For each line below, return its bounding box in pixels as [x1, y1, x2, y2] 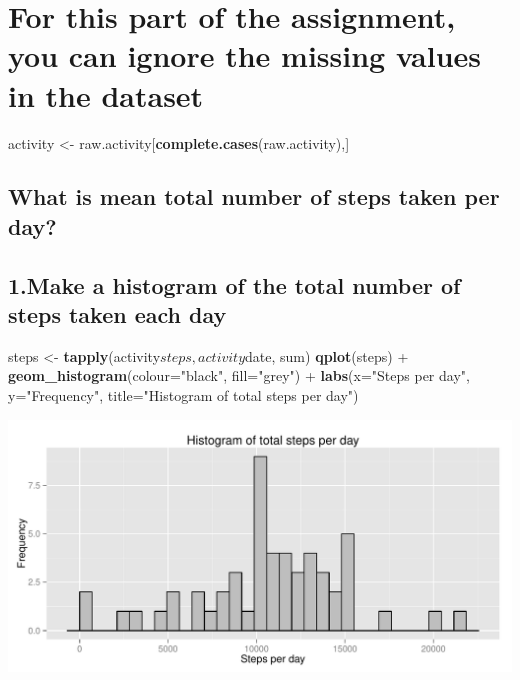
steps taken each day [8, 299, 227, 330]
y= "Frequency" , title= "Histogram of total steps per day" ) [8, 385, 359, 406]
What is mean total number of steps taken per [8, 181, 500, 212]
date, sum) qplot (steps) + [245, 345, 409, 366]
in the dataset [8, 74, 204, 115]
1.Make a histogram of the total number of [8, 269, 461, 300]
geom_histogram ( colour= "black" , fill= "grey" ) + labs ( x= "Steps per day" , [8, 365, 470, 386]
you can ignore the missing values [8, 35, 482, 76]
